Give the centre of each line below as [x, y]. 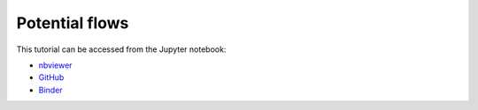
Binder [50, 90]
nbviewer [55, 65]
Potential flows [73, 23]
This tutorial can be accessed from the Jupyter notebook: [121, 49]
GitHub [51, 77]
